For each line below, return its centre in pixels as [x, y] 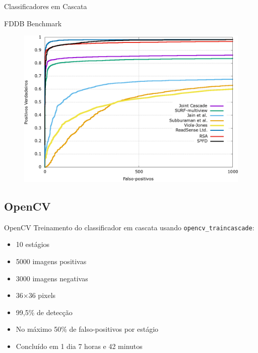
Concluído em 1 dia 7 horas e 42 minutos [79, 346]
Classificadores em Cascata [46, 6]
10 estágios [33, 244]
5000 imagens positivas [51, 261]
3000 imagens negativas [52, 278]
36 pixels [42, 295]
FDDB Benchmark [33, 23]
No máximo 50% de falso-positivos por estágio [87, 329]
